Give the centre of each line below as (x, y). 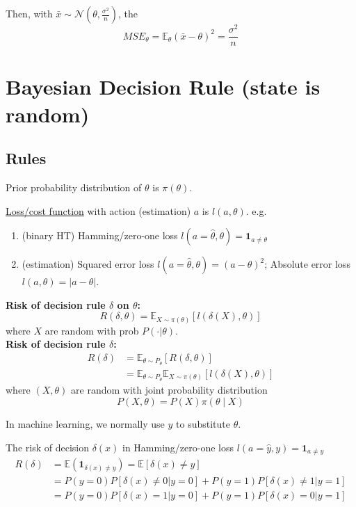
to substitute (203, 424)
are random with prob (92, 330)
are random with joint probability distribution (169, 390)
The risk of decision (47, 447)
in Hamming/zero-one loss (178, 447)
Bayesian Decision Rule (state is (163, 87)
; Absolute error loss (307, 264)
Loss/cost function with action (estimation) (98, 210)
